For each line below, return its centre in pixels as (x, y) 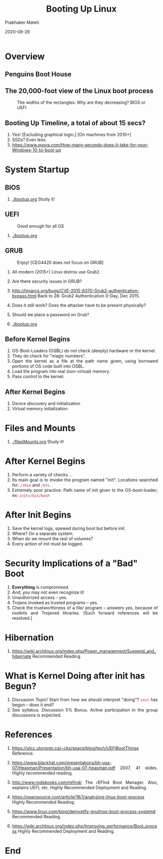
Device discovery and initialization (46, 404)
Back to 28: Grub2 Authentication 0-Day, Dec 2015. (89, 296)
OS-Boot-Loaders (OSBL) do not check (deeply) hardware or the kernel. (84, 351)
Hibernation (29, 638)
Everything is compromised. (41, 587)
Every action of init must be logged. (48, 544)
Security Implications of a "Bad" (71, 563)
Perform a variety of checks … (42, 475)
